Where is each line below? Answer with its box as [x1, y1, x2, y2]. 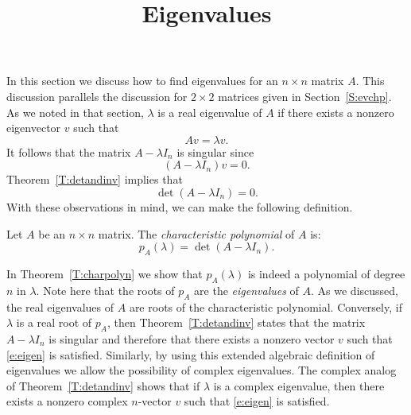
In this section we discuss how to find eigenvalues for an [6, 72, 278, 89]
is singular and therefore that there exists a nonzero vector [48, 330, 335, 347]
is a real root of [16, 314, 92, 331]
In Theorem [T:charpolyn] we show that [6, 265, 203, 281]
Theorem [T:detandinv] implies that [6, 171, 183, 188]
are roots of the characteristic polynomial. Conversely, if [129, 298, 402, 315]
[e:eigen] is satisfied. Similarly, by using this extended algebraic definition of [6, 346, 375, 363]
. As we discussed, [311, 281, 398, 298]
